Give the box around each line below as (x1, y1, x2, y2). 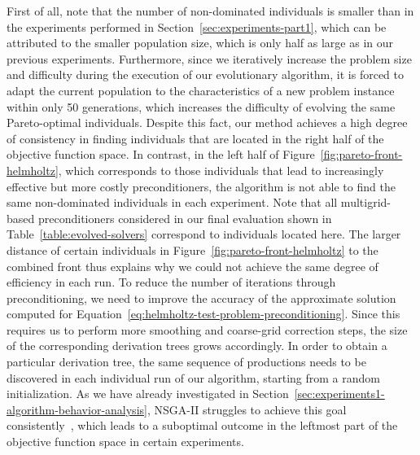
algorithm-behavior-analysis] (7, 400, 147, 418)
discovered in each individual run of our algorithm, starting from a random (7, 369, 380, 386)
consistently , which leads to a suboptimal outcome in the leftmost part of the (7, 417, 398, 434)
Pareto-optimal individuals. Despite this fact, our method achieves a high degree (7, 114, 408, 131)
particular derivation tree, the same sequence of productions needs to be (7, 353, 366, 370)
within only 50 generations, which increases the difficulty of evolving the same (7, 98, 396, 115)
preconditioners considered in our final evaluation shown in (37, 209, 332, 226)
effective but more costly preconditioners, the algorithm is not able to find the (7, 177, 396, 195)
